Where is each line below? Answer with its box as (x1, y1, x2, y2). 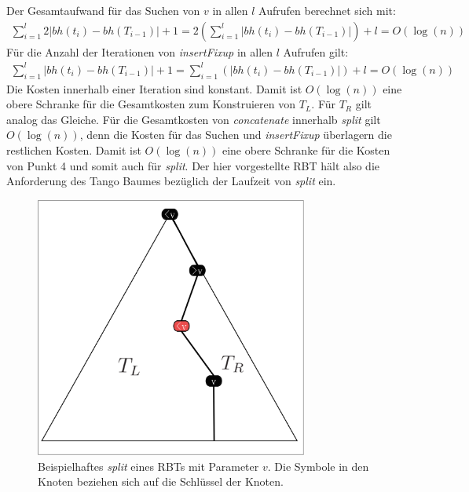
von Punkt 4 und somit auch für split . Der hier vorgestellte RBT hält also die (6, 157, 379, 173)
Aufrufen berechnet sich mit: (258, 2, 396, 18)
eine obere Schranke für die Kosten (222, 141, 390, 158)
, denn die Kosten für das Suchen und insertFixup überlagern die (79, 126, 392, 143)
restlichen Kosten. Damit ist (6, 141, 141, 158)
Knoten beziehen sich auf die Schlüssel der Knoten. (38, 473, 284, 490)
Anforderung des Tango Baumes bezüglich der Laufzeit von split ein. (6, 173, 336, 189)
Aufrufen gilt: (283, 43, 349, 60)
